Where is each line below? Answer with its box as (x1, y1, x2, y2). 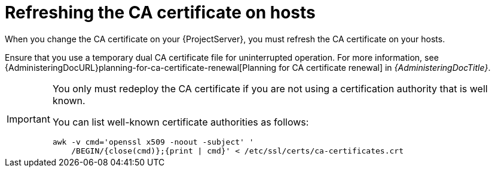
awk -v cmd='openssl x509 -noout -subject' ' (52, 137, 254, 146)
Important (7, 112, 50, 125)
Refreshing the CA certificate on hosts (5, 2, 316, 23)
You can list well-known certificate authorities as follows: (52, 115, 309, 128)
